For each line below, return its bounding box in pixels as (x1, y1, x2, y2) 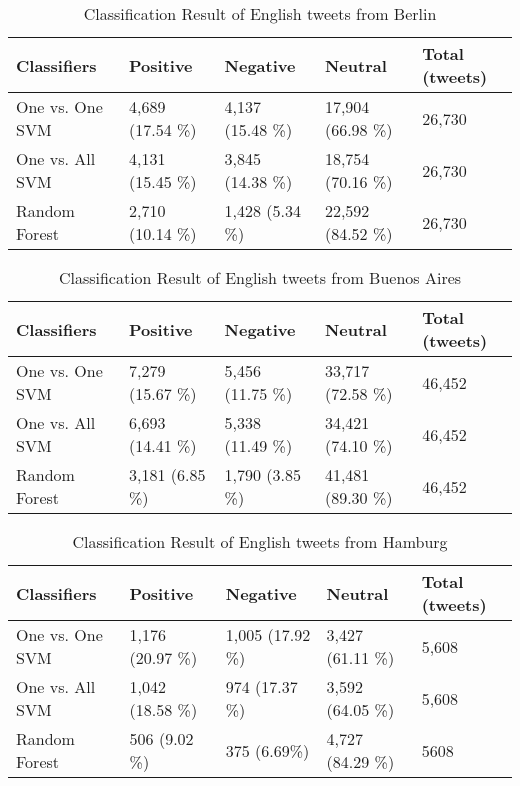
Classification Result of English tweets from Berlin (83, 2, 437, 25)
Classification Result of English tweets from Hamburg (72, 530, 448, 553)
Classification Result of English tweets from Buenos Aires (58, 266, 462, 289)
